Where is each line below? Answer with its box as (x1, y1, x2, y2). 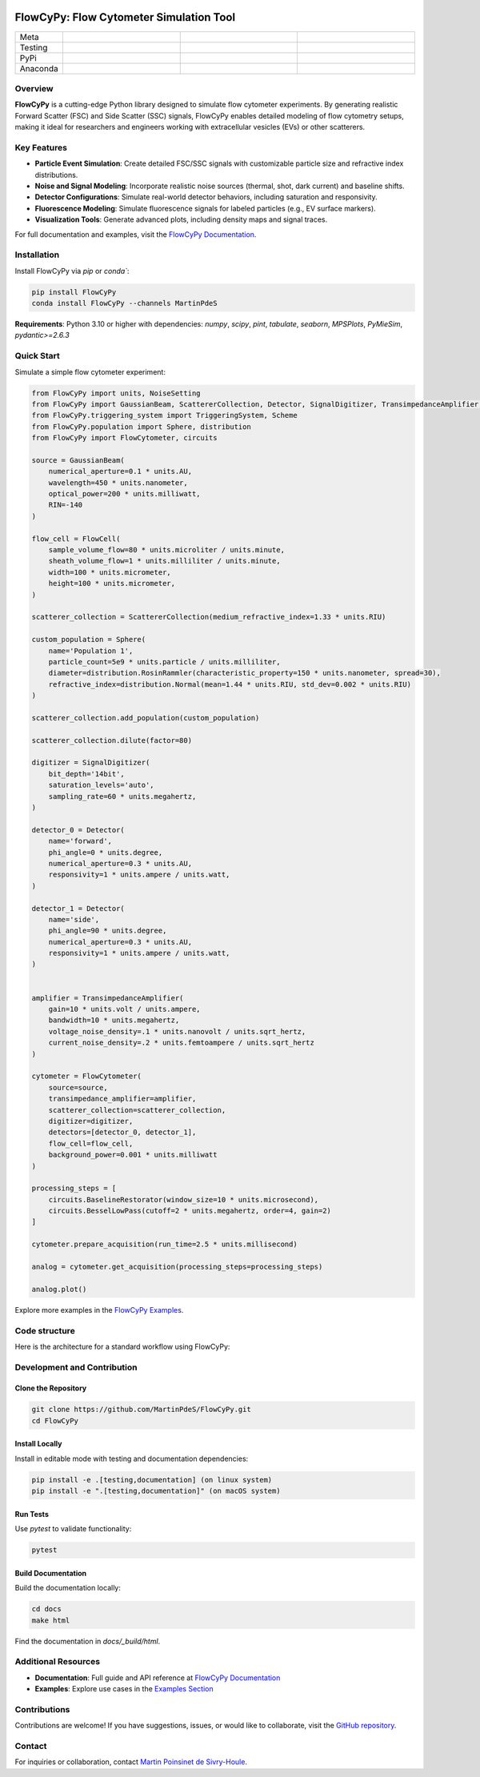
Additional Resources (14, 1656, 100, 1667)
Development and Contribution (14, 1362, 138, 1373)
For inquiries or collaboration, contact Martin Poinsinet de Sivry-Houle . (14, 1757, 248, 1767)
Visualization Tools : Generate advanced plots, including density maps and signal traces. (34, 215, 328, 224)
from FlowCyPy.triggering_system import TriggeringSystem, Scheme (31, 411, 298, 420)
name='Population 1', (48, 646, 134, 656)
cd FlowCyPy (31, 1416, 79, 1425)
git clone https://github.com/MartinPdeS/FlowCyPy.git (31, 1405, 251, 1414)
